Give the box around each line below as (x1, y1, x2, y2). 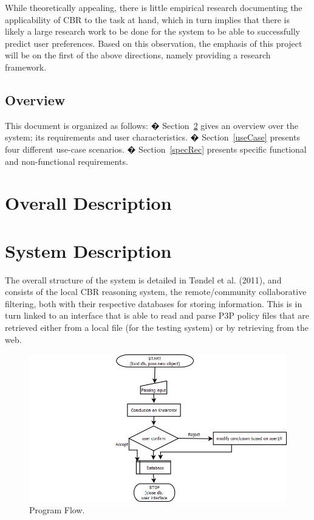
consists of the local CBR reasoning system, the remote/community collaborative (5, 285, 307, 298)
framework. (5, 60, 47, 73)
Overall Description (5, 190, 172, 215)
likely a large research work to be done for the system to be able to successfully (5, 25, 300, 38)
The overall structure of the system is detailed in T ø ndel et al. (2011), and (5, 273, 282, 286)
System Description (5, 238, 172, 263)
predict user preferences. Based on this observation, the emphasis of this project (5, 36, 302, 49)
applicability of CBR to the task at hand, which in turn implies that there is (5, 13, 290, 26)
